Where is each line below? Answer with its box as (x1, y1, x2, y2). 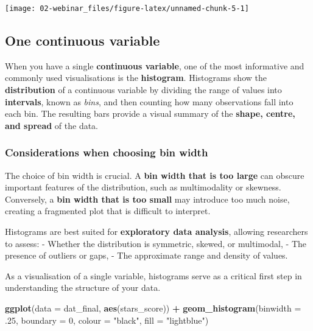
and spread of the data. (5, 119, 99, 131)
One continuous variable (5, 31, 160, 50)
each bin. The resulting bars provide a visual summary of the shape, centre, (5, 107, 295, 120)
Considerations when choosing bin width (5, 145, 208, 160)
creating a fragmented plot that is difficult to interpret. (5, 204, 211, 217)
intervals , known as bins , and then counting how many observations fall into (5, 95, 294, 108)
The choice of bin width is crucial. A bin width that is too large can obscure (5, 169, 304, 181)
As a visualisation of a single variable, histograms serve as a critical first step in (5, 269, 302, 282)
